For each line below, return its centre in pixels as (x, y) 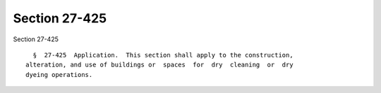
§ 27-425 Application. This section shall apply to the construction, (163, 55)
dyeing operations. (59, 74)
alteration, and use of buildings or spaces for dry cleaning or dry (159, 65)
